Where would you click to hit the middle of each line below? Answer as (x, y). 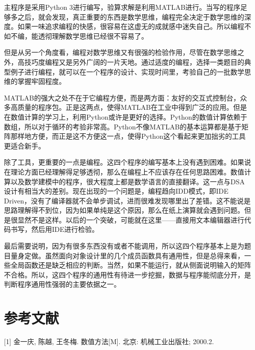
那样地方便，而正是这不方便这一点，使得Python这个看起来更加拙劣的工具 (128, 136)
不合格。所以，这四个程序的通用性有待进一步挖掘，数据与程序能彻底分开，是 (127, 274)
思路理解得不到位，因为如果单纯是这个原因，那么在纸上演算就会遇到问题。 (124, 210)
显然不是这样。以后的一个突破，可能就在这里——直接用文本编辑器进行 (131, 219)
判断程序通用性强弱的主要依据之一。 (62, 284)
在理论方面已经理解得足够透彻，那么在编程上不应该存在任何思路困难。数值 (124, 171)
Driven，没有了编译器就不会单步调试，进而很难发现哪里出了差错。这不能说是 (127, 200)
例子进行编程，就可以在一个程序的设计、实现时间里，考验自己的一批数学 (127, 71)
